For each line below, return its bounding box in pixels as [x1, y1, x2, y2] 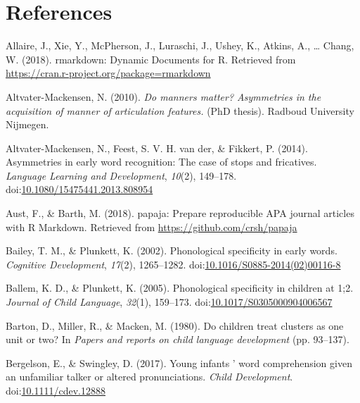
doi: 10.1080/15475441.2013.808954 [6, 182, 153, 197]
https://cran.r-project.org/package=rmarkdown [6, 66, 211, 80]
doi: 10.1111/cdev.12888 [6, 383, 105, 397]
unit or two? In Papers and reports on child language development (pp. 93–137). [6, 332, 349, 347]
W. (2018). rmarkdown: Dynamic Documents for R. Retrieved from [6, 51, 296, 66]
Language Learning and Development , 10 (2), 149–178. [6, 168, 237, 182]
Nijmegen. [6, 117, 49, 132]
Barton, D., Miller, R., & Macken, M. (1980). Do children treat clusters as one [6, 318, 344, 333]
